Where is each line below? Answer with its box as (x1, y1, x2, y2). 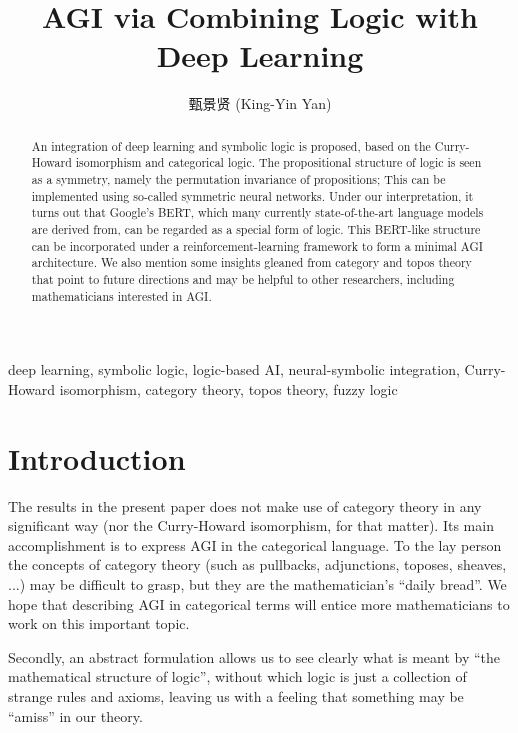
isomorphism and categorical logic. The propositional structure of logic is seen (75, 154, 482, 171)
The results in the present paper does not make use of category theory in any (8, 495, 482, 516)
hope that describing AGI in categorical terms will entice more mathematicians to (8, 593, 510, 614)
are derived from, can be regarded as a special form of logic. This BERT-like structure (31, 220, 481, 237)
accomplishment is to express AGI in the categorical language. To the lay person (8, 534, 502, 555)
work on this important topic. (8, 613, 190, 634)
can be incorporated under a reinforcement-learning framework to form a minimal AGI (31, 237, 484, 254)
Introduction (8, 437, 186, 478)
